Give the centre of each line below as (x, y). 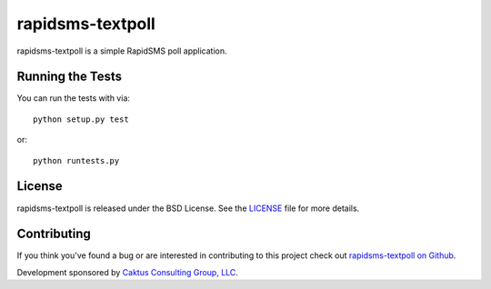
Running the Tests (70, 77)
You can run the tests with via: (74, 98)
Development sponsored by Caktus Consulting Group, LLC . (127, 272)
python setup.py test (81, 119)
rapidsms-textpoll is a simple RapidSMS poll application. (122, 51)
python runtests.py (76, 160)
